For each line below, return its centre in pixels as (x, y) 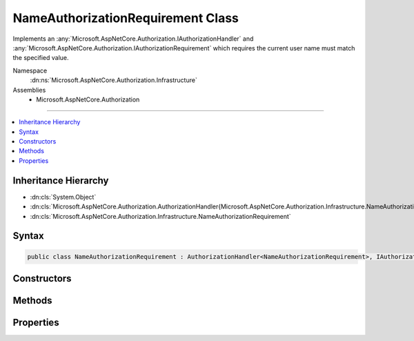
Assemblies (29, 90)
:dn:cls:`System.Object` (63, 197)
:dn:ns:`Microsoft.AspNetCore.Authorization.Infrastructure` (114, 80)
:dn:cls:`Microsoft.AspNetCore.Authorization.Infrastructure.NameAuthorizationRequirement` (160, 216)
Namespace (30, 70)
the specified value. (41, 58)
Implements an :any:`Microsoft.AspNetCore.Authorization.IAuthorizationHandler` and (133, 39)
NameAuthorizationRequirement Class (126, 18)
